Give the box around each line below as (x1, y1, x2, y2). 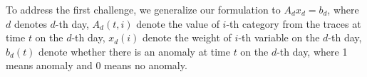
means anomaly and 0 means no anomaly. (6, 58, 187, 73)
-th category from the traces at (226, 16, 361, 31)
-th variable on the (238, 30, 320, 45)
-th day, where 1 (276, 43, 348, 58)
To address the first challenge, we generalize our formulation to (6, 2, 281, 16)
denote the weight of (143, 30, 232, 45)
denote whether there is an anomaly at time (38, 43, 230, 58)
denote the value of (136, 16, 219, 31)
